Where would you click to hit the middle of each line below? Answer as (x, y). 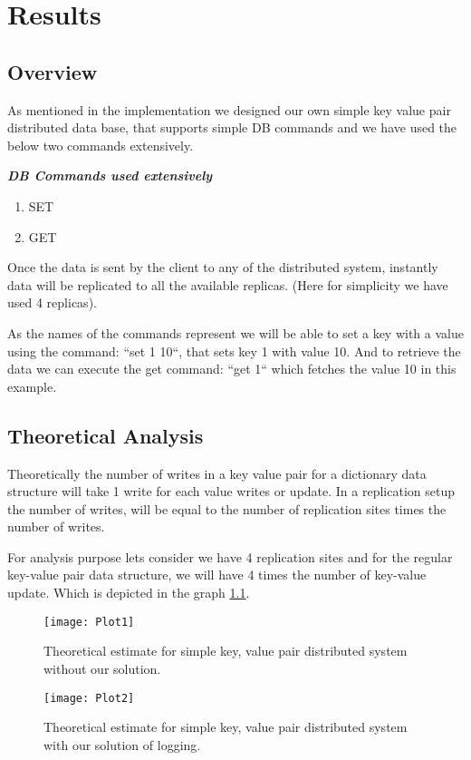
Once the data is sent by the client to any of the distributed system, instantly (223, 267)
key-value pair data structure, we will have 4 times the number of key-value (217, 575)
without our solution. (102, 668)
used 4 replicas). (52, 302)
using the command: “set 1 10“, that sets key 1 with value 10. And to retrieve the (234, 351)
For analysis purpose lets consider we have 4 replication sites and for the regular (230, 556)
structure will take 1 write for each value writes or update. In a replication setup (231, 491)
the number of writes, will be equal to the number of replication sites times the (227, 508)
